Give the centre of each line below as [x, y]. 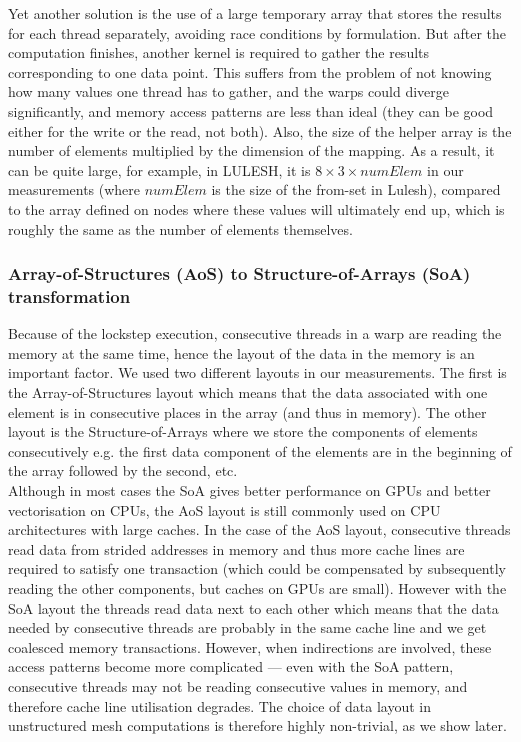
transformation [69, 295]
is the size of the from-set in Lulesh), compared [356, 189]
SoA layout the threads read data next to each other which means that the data [253, 607]
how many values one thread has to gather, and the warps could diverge [228, 91]
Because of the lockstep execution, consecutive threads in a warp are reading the [255, 333]
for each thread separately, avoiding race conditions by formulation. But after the [257, 32]
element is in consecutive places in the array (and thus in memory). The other [247, 411]
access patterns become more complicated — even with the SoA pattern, [231, 666]
